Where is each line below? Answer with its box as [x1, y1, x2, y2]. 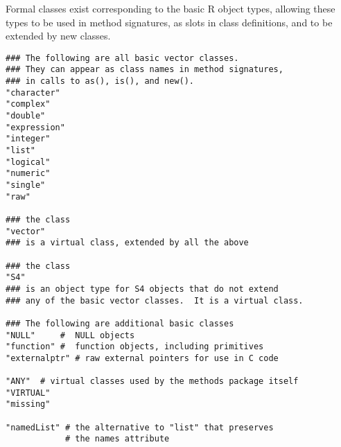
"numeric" [6, 168, 51, 179]
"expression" [6, 122, 65, 132]
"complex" [6, 99, 51, 109]
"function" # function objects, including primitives [6, 342, 264, 352]
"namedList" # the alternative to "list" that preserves [6, 422, 274, 432]
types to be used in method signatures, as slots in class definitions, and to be [6, 15, 333, 29]
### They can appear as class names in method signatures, [6, 64, 283, 75]
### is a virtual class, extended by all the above [6, 238, 249, 248]
